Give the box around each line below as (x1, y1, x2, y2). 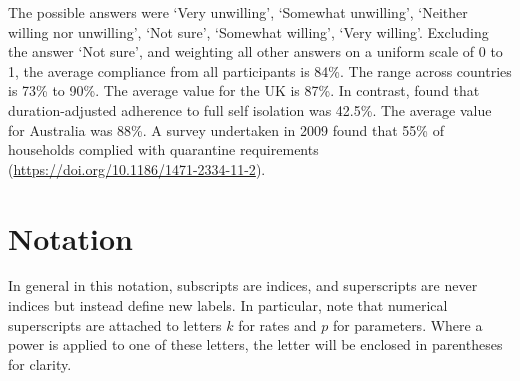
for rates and (238, 314, 317, 335)
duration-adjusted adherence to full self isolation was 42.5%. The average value (8, 99, 492, 120)
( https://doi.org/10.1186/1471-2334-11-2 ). (8, 158, 266, 179)
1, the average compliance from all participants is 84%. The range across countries (8, 60, 512, 81)
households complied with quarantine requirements (8, 139, 319, 160)
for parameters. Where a (332, 314, 483, 335)
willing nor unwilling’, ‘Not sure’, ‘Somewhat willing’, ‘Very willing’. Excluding (8, 21, 489, 42)
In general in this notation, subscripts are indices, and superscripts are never (8, 275, 478, 296)
